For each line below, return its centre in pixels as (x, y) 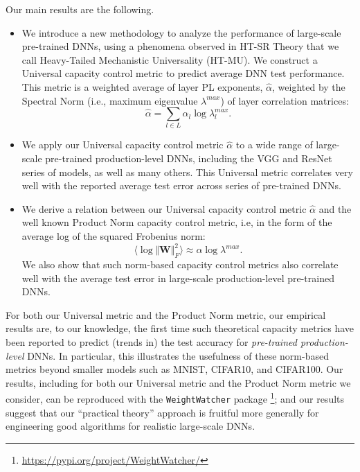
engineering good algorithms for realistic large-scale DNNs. (130, 426)
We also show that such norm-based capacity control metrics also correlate (180, 264)
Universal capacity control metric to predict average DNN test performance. (183, 73)
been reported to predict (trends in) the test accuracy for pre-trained (151, 341)
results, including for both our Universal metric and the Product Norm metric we (178, 382)
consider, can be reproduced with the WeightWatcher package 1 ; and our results (175, 397)
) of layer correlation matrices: (285, 100)
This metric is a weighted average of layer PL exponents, (142, 86)
